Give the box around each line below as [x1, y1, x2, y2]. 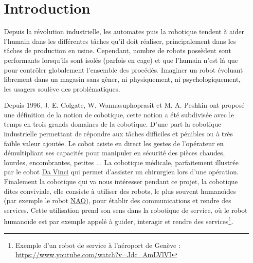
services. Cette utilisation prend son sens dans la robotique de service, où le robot [4, 205, 248, 215]
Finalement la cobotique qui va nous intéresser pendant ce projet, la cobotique [4, 176, 238, 187]
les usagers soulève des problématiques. [4, 83, 120, 94]
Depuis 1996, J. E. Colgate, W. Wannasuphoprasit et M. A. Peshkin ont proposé [4, 100, 245, 110]
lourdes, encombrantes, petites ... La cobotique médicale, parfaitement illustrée [4, 157, 239, 167]
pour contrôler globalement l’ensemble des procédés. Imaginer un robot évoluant [4, 64, 243, 75]
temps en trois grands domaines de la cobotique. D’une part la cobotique [4, 119, 221, 129]
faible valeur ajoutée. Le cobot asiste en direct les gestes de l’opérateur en [4, 138, 224, 148]
